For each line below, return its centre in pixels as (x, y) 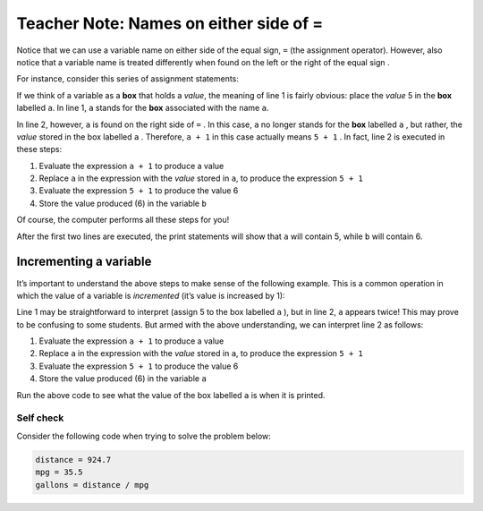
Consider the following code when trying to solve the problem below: (144, 436)
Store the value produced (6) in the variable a (123, 379)
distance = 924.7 (73, 460)
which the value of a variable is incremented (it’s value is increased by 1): (151, 295)
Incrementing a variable (84, 262)
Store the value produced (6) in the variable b (123, 203)
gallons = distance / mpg (92, 485)
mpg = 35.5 (59, 473)
